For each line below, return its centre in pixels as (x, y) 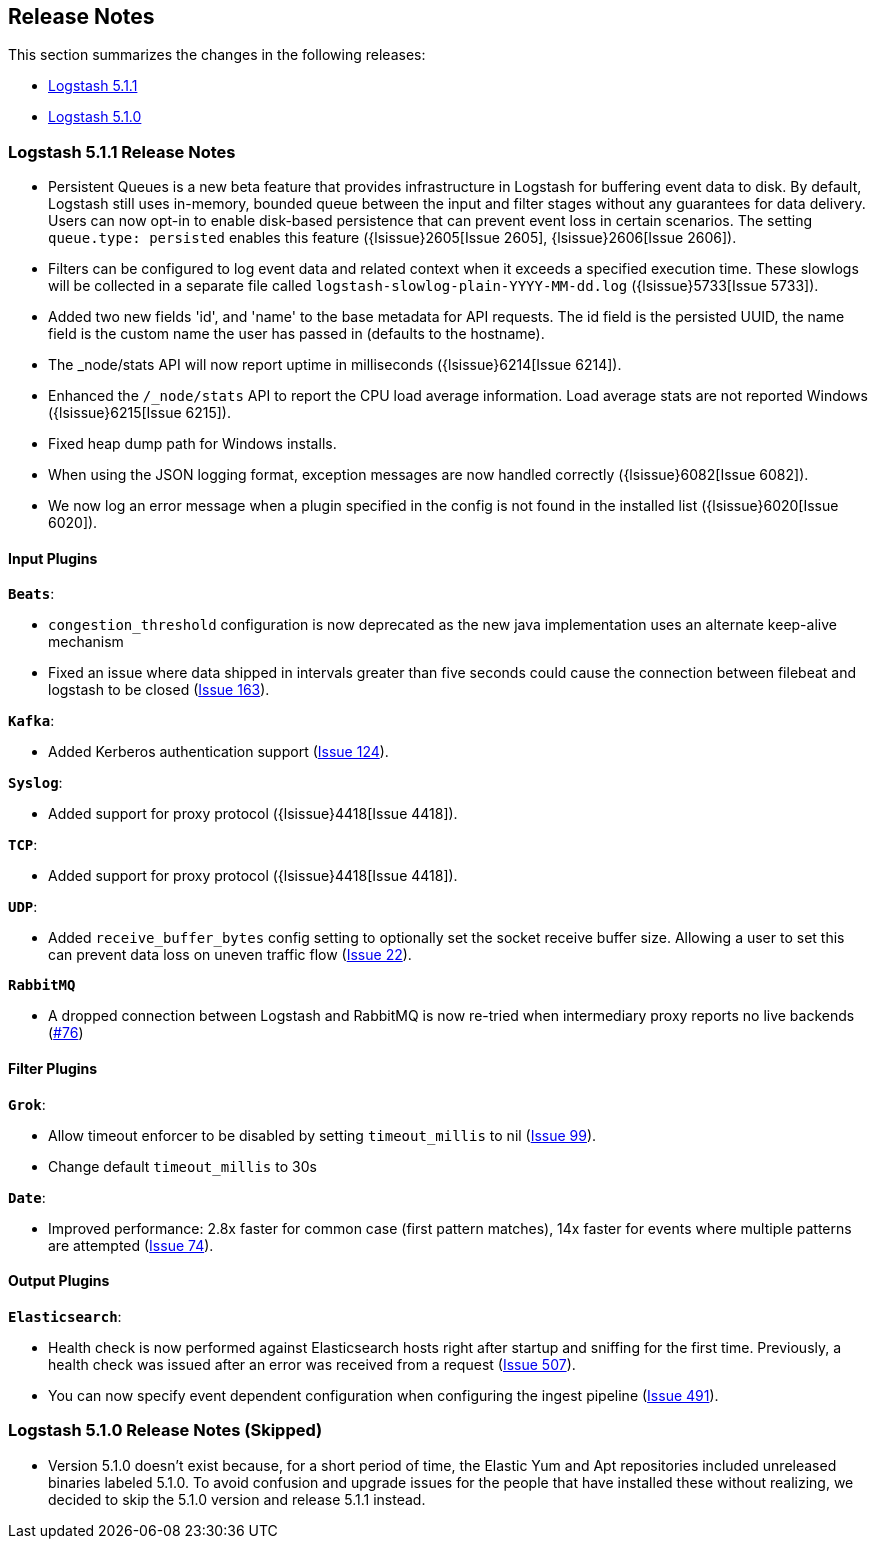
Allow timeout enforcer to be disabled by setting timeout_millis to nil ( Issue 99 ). (322, 1135)
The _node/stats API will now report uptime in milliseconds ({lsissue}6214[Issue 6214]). (335, 365)
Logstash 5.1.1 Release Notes (122, 151)
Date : (27, 1197)
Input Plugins (53, 558)
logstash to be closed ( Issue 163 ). (159, 690)
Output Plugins (59, 1281)
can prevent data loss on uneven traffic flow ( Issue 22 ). (230, 955)
